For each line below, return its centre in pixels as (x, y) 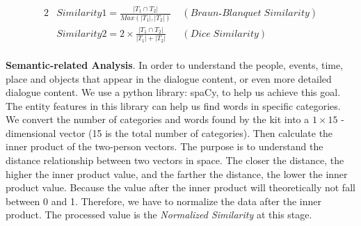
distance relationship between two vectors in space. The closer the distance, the (175, 160)
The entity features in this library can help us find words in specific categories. (173, 105)
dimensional (31, 132)
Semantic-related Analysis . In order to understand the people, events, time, (175, 64)
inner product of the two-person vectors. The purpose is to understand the (165, 146)
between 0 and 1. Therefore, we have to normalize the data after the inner (163, 201)
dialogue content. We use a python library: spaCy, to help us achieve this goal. (173, 92)
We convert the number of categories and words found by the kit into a (158, 119)
